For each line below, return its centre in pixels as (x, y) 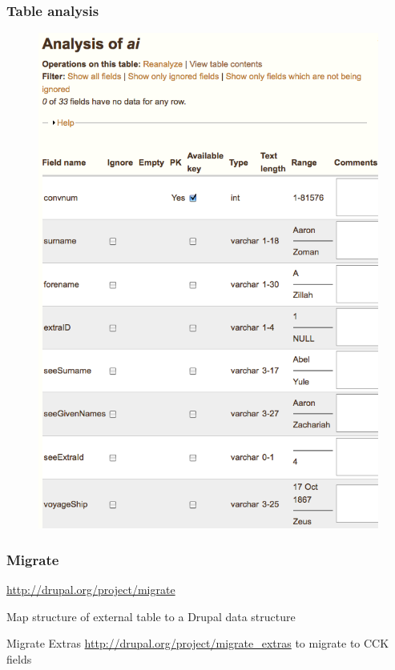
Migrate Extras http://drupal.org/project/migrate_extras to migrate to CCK (198, 643)
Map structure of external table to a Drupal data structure (151, 616)
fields (19, 658)
